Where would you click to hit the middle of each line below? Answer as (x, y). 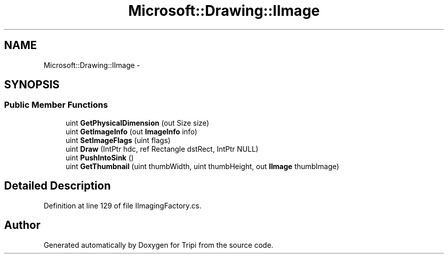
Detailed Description (58, 186)
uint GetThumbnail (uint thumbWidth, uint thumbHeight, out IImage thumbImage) (203, 166)
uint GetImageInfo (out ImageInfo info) (131, 131)
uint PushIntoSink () (100, 157)
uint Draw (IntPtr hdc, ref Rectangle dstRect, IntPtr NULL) (162, 149)
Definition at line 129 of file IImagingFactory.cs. (122, 205)
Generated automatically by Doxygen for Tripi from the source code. (159, 245)
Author (22, 225)
